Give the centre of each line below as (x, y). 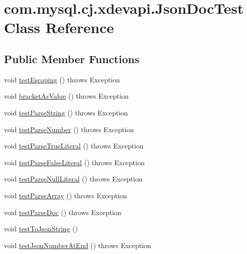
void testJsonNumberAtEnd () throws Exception (78, 245)
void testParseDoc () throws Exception (63, 212)
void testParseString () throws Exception (66, 112)
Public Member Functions (72, 58)
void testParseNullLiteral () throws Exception (73, 179)
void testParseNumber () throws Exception (69, 129)
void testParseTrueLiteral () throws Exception (74, 146)
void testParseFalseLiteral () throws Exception (74, 162)
